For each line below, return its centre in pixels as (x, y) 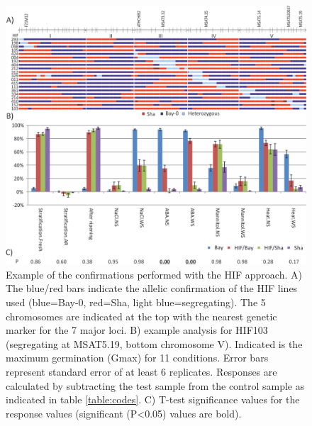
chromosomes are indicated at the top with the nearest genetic (141, 316)
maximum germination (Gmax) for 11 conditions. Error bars (137, 358)
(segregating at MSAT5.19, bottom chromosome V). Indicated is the (154, 343)
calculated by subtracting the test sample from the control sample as (155, 385)
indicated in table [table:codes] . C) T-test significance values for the (153, 399)
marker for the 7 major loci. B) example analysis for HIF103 (137, 330)
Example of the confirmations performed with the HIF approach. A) (154, 274)
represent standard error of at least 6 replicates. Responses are (141, 371)
